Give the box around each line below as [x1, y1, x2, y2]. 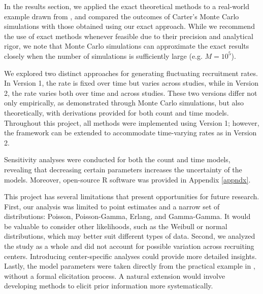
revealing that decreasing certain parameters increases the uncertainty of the [4, 164, 242, 174]
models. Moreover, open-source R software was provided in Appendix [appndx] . [4, 174, 251, 185]
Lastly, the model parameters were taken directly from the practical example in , [4, 261, 255, 271]
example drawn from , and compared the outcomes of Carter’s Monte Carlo [4, 11, 239, 21]
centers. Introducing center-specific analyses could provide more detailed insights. [4, 250, 257, 261]
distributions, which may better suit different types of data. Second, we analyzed [4, 231, 255, 241]
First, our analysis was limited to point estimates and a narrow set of [4, 201, 220, 211]
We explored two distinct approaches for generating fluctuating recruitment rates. [4, 67, 258, 78]
